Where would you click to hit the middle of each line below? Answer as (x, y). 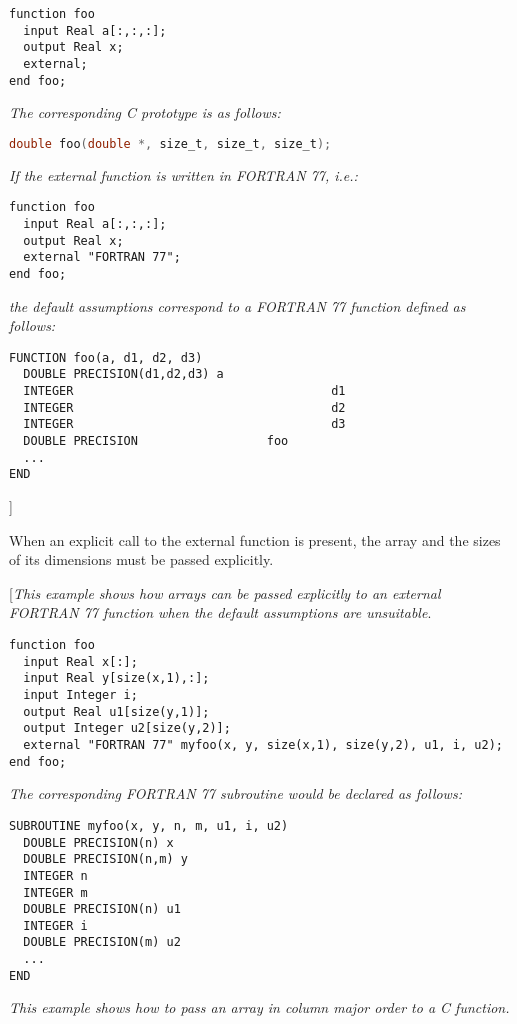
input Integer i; (80, 695)
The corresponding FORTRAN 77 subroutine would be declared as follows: (235, 793)
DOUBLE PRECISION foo (156, 441)
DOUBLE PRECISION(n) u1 (102, 909)
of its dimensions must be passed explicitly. (141, 559)
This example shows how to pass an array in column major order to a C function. (259, 1007)
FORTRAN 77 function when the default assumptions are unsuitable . (220, 612)
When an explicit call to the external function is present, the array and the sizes (255, 539)
